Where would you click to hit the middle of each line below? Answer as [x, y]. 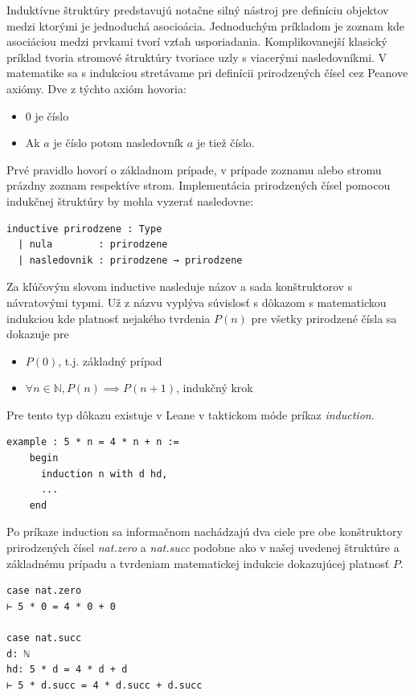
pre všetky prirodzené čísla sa [324, 318]
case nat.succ [44, 638]
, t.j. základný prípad [110, 360]
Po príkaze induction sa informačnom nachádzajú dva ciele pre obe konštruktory [205, 531]
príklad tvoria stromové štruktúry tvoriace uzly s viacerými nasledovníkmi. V [197, 57]
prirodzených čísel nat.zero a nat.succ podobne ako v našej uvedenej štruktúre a [203, 548]
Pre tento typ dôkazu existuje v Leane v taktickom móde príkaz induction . [191, 414]
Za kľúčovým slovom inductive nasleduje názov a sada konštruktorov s [180, 286]
